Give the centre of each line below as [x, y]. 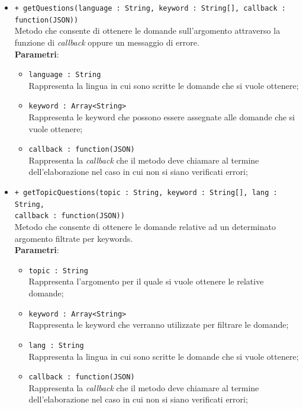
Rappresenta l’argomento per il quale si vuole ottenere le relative [146, 281]
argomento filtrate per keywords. [74, 238]
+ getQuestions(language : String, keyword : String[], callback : [150, 8]
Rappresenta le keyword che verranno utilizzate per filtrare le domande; [159, 325]
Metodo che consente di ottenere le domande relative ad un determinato [145, 226]
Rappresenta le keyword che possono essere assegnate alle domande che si [162, 117]
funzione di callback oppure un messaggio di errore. [107, 42]
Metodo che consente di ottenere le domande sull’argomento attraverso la [147, 31]
